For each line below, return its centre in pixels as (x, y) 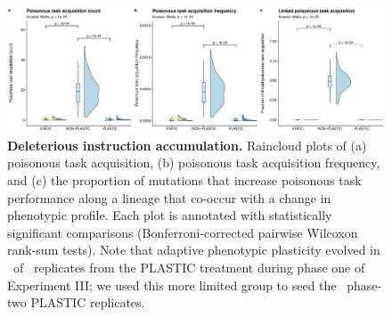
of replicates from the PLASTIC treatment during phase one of (189, 267)
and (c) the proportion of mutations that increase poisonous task (184, 179)
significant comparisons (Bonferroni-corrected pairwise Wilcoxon (183, 232)
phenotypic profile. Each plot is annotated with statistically (170, 215)
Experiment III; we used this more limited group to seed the (172, 284)
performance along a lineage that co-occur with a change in (169, 197)
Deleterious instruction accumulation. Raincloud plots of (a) (187, 145)
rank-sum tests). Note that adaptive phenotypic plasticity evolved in (194, 250)
